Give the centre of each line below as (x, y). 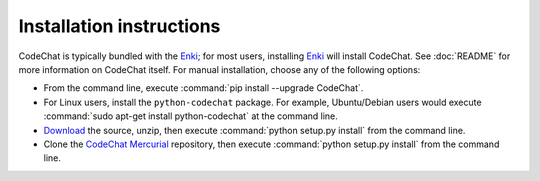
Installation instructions (119, 26)
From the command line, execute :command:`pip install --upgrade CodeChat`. (203, 88)
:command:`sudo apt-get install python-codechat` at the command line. (191, 116)
